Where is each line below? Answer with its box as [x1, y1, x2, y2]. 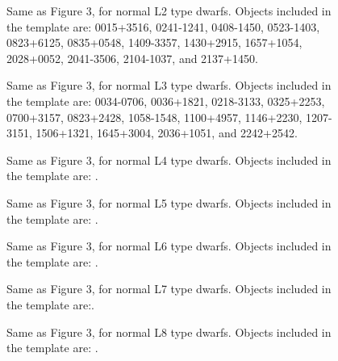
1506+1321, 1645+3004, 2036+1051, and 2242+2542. [35, 124, 298, 141]
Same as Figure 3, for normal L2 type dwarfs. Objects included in [6, 2, 332, 19]
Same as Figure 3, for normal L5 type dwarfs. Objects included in [6, 194, 332, 211]
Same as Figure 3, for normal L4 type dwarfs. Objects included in [6, 151, 332, 168]
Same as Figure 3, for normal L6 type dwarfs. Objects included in [6, 237, 332, 254]
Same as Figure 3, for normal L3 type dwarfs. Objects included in [6, 77, 332, 94]
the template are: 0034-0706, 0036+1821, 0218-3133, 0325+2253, [6, 92, 325, 109]
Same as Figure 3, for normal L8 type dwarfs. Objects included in [6, 323, 332, 340]
